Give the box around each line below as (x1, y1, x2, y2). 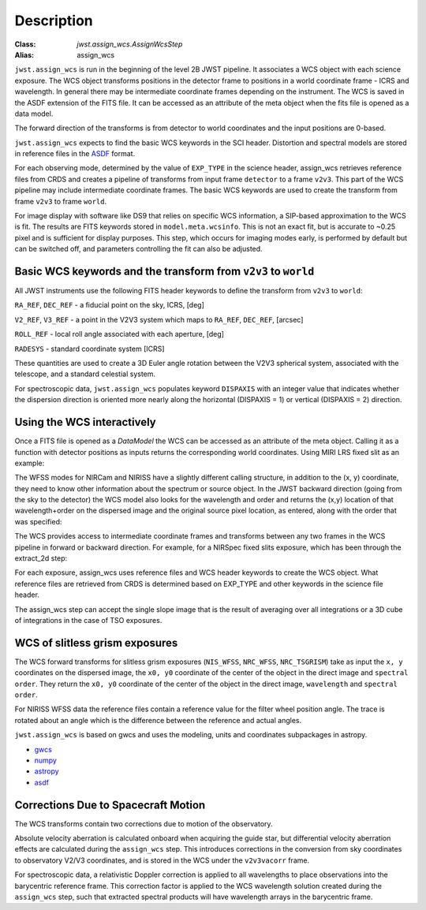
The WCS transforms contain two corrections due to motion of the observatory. (14, 819, 273, 828)
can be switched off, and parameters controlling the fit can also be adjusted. (14, 244, 263, 254)
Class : (14, 39, 36, 49)
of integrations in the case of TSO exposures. (14, 615, 163, 625)
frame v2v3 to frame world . (14, 196, 106, 206)
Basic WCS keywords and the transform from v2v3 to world (14, 265, 315, 278)
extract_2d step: (14, 554, 68, 563)
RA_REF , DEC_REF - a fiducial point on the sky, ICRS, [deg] (14, 300, 205, 310)
